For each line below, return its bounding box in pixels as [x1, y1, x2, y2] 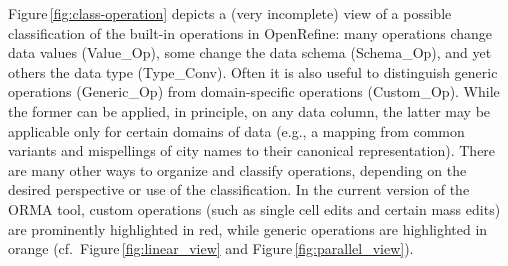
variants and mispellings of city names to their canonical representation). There [8, 140, 496, 161]
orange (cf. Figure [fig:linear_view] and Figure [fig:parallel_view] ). [8, 238, 414, 259]
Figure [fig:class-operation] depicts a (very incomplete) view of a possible [8, 3, 452, 23]
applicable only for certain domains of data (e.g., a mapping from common [8, 120, 465, 141]
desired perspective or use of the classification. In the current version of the [8, 179, 470, 200]
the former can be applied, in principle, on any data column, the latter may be [8, 100, 491, 121]
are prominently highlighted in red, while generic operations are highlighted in [8, 218, 488, 239]
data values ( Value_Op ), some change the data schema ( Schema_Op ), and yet [8, 42, 492, 63]
